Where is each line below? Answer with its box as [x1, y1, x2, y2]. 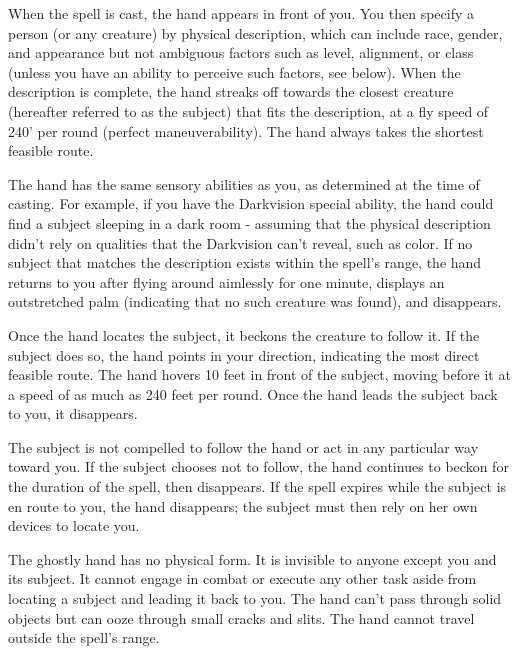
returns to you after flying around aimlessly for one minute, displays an [8, 271, 445, 292]
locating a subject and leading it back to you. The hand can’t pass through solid [8, 588, 502, 609]
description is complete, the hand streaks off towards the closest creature [8, 81, 454, 102]
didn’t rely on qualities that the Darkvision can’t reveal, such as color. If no [8, 232, 473, 253]
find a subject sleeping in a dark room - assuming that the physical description [8, 212, 491, 233]
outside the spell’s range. [8, 627, 160, 648]
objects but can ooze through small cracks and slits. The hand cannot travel [8, 607, 475, 628]
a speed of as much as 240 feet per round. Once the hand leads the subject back [8, 383, 498, 404]
